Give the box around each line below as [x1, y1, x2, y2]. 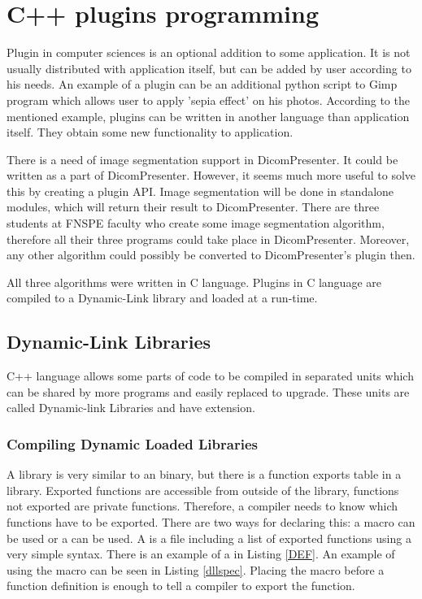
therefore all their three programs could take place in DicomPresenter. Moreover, [7, 230, 410, 247]
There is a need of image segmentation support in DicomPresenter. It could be [7, 150, 398, 167]
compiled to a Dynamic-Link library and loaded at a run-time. [7, 289, 318, 306]
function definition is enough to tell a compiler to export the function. [7, 577, 355, 594]
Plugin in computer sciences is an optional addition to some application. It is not [7, 44, 411, 61]
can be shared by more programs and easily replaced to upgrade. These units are [7, 383, 410, 400]
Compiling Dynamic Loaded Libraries [7, 433, 258, 454]
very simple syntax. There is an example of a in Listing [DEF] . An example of [7, 545, 395, 562]
